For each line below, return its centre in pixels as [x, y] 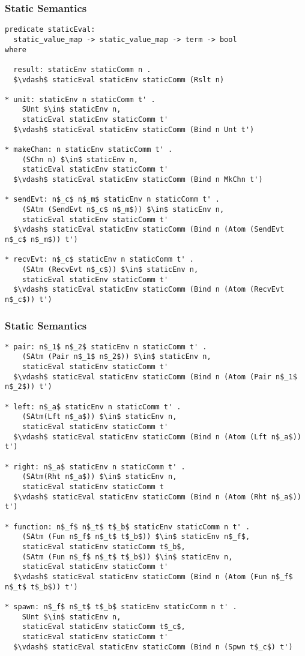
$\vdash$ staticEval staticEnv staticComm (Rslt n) [119, 80]
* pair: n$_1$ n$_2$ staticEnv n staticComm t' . [106, 347]
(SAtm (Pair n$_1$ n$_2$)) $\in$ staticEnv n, [116, 357]
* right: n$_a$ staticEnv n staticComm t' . [95, 467]
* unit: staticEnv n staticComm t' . [80, 99]
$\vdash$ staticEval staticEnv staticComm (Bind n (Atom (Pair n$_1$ [155, 377]
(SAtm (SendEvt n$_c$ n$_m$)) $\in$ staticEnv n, [123, 210]
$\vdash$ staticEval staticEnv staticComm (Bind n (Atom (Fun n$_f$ [153, 576]
